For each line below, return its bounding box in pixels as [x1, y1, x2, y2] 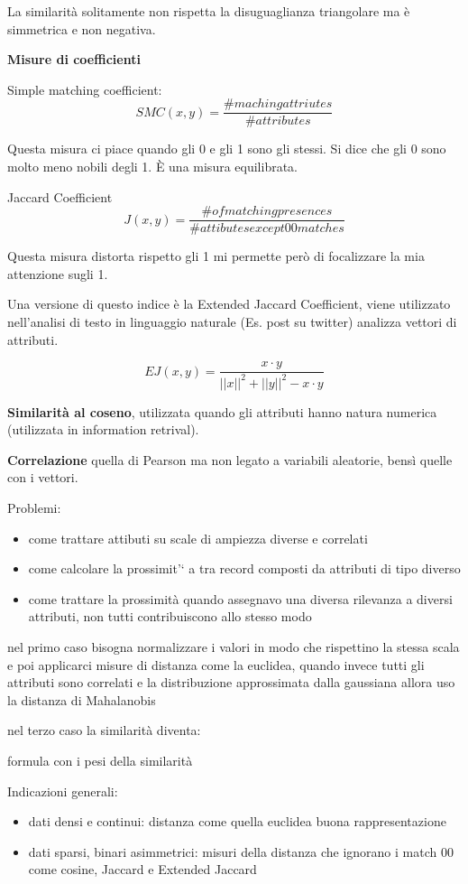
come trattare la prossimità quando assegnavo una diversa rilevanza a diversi [28, 589, 453, 608]
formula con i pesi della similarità [7, 750, 193, 769]
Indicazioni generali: [7, 781, 118, 800]
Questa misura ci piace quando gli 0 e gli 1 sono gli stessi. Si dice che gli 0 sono [7, 139, 446, 158]
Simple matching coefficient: [7, 79, 162, 98]
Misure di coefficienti [7, 50, 141, 69]
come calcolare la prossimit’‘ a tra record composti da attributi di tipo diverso [28, 559, 461, 578]
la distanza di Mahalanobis [7, 690, 156, 709]
